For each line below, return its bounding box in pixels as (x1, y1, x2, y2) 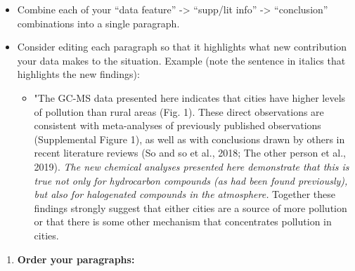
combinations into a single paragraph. (17, 15, 180, 30)
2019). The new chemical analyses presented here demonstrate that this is (34, 159, 349, 173)
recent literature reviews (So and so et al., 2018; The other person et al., (34, 145, 346, 160)
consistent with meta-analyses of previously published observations (34, 118, 321, 133)
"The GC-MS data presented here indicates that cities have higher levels (34, 90, 346, 105)
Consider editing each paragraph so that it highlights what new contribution (17, 39, 347, 54)
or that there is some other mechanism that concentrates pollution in (34, 214, 332, 229)
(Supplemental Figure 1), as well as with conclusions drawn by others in (34, 131, 345, 146)
